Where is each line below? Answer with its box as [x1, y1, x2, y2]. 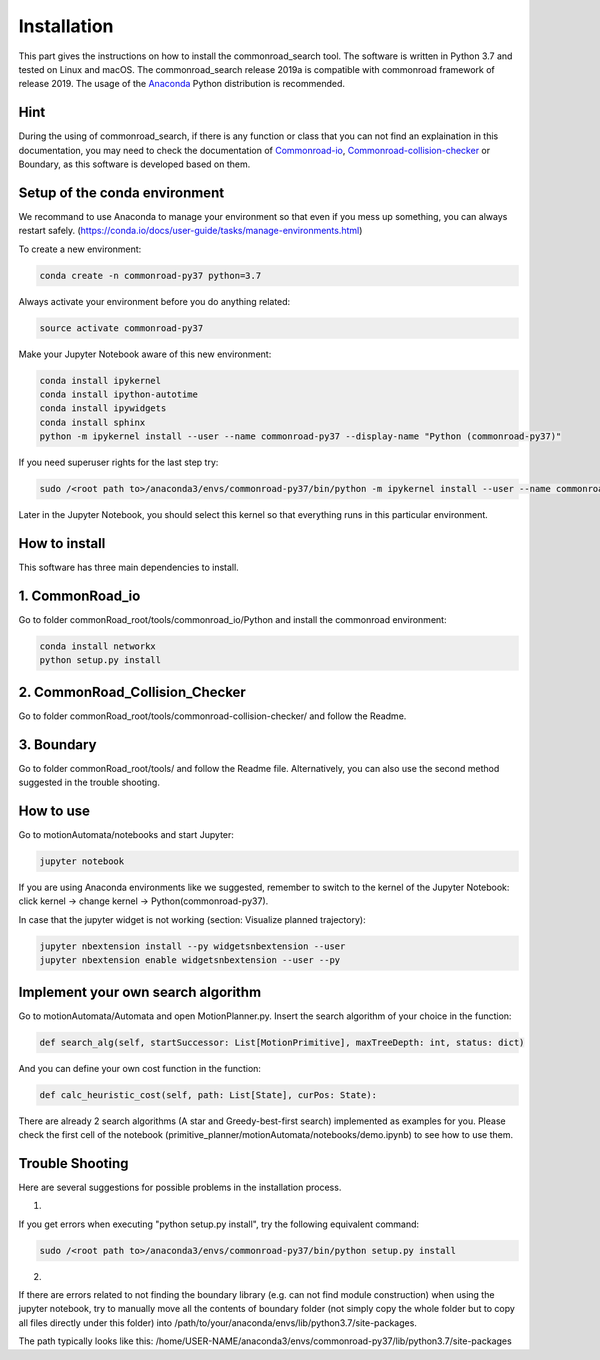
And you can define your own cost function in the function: [18, 1062, 262, 1074]
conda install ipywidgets [39, 403, 167, 414]
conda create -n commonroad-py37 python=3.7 [39, 270, 262, 281]
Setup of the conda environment [18, 184, 225, 201]
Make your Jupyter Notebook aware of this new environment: [18, 348, 272, 360]
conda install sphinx [39, 416, 146, 428]
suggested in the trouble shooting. [18, 776, 160, 789]
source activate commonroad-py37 [39, 322, 204, 334]
